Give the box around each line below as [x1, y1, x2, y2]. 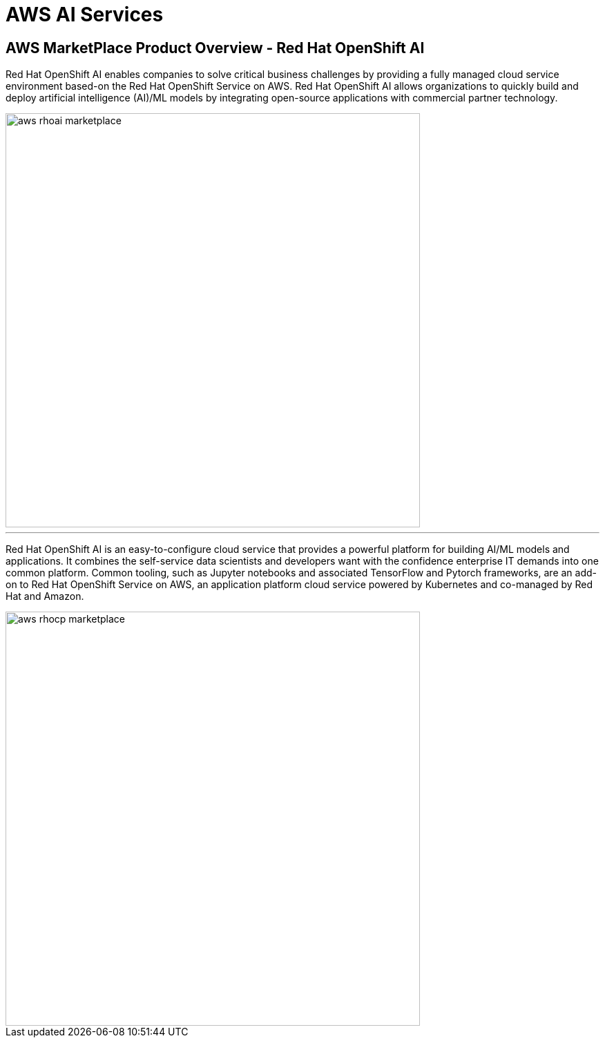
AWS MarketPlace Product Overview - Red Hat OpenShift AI [6, 39, 425, 57]
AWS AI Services [6, 3, 164, 26]
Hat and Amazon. [6, 590, 84, 603]
